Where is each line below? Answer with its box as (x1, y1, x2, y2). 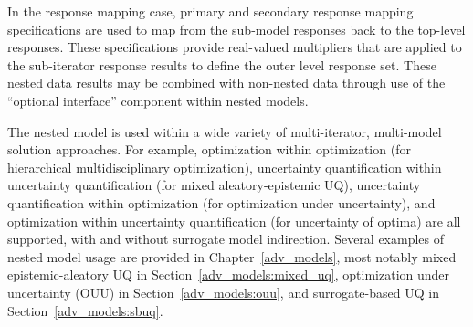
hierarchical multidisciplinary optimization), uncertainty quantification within (7, 157, 442, 176)
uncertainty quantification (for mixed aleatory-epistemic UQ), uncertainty (7, 175, 421, 195)
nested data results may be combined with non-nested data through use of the (7, 73, 446, 92)
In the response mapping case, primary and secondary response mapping (7, 2, 414, 20)
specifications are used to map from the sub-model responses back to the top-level (7, 19, 466, 38)
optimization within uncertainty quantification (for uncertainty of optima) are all (7, 211, 461, 230)
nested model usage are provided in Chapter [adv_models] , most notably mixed (7, 247, 457, 266)
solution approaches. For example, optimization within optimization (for (7, 140, 411, 159)
